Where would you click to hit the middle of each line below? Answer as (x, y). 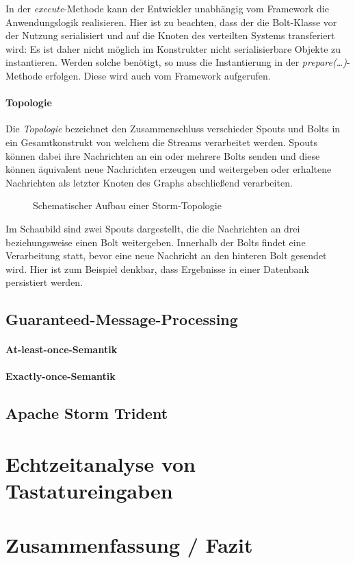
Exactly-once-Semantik (61, 376)
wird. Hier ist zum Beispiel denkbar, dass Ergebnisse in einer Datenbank (157, 268)
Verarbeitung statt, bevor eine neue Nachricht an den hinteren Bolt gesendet (166, 255)
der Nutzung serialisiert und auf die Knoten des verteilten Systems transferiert (170, 35)
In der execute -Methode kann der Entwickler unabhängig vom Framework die (167, 8)
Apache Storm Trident (87, 413)
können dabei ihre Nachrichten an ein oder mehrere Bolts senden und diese (163, 155)
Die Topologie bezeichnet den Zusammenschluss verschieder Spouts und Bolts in (173, 129)
